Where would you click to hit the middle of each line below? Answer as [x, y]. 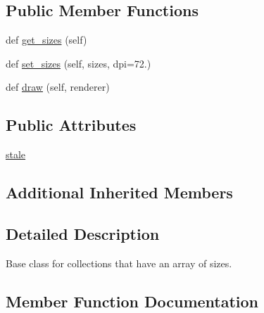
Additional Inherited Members [119, 192]
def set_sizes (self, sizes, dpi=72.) [78, 63]
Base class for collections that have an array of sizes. [119, 263]
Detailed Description [83, 233]
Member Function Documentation [132, 301]
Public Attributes [71, 125]
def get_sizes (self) [46, 40]
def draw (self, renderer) [58, 87]
